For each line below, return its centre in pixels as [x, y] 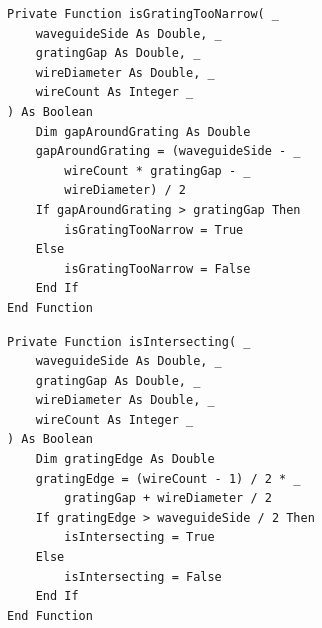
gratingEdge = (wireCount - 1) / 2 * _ [168, 478]
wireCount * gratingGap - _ [157, 170]
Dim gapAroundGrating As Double [143, 131]
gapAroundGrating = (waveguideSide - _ [168, 151]
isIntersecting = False [143, 576]
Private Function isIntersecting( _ [129, 341]
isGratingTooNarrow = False [157, 268]
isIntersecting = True [139, 537]
